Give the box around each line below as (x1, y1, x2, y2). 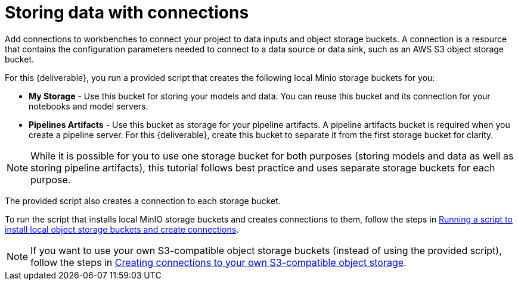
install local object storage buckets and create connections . (5, 224, 239, 234)
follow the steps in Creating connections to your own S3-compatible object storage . (30, 256, 407, 268)
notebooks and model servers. (29, 101, 148, 111)
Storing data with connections (5, 2, 249, 23)
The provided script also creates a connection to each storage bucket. (5, 195, 281, 206)
